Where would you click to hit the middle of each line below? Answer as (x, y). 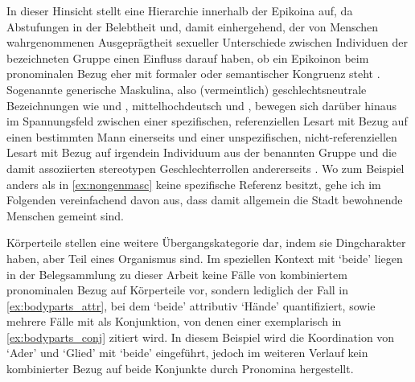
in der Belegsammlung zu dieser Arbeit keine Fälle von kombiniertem (177, 274)
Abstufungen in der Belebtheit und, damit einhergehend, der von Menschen (193, 26)
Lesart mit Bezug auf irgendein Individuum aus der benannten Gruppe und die (202, 152)
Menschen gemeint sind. (65, 215)
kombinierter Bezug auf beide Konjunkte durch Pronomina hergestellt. (180, 369)
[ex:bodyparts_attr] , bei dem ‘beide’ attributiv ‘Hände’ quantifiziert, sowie (191, 305)
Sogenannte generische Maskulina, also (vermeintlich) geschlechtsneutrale (187, 89)
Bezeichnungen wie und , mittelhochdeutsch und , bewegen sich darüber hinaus (202, 105)
